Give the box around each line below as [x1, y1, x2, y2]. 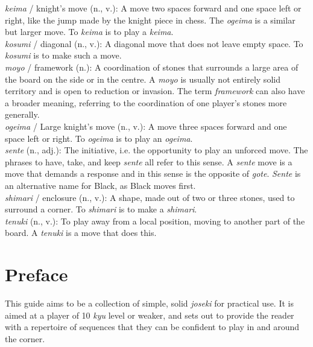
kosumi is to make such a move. [5, 49, 122, 62]
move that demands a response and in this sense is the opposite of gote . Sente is [5, 167, 301, 180]
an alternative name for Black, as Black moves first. [5, 179, 196, 191]
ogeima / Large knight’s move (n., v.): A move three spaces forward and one [5, 119, 287, 132]
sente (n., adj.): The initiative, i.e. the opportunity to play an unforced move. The [5, 144, 308, 156]
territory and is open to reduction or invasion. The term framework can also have [5, 84, 305, 97]
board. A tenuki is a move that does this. [5, 226, 157, 239]
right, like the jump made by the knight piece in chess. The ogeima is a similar [5, 13, 296, 26]
